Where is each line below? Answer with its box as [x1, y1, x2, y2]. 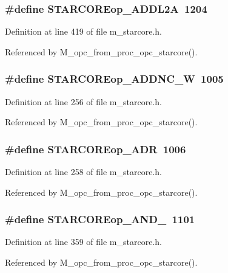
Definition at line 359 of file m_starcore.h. [5, 235, 162, 248]
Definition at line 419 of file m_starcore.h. [5, 25, 162, 38]
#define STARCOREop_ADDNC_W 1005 [5, 71, 224, 86]
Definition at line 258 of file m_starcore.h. [5, 165, 162, 178]
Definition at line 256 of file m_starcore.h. [5, 95, 162, 108]
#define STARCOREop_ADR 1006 [5, 141, 186, 156]
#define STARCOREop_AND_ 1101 [5, 212, 195, 227]
